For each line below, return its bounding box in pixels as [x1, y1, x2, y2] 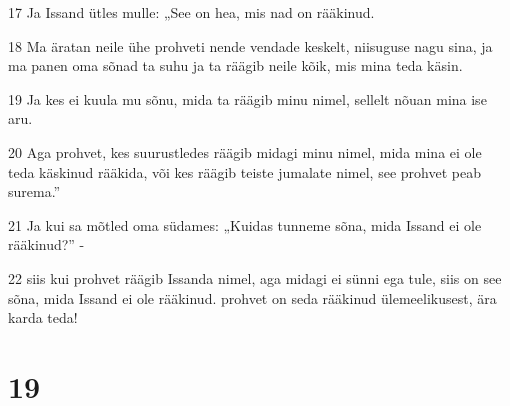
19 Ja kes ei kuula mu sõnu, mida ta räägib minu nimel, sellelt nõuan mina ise [8, 88, 487, 109]
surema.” [8, 181, 61, 202]
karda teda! [8, 307, 78, 328]
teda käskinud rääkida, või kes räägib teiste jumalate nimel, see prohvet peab [8, 161, 481, 182]
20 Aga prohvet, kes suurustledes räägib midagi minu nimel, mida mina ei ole [8, 141, 482, 162]
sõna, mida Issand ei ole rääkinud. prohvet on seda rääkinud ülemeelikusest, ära [8, 287, 497, 308]
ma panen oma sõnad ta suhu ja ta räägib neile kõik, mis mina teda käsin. [8, 55, 463, 76]
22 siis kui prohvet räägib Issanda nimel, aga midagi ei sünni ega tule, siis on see [8, 267, 502, 288]
